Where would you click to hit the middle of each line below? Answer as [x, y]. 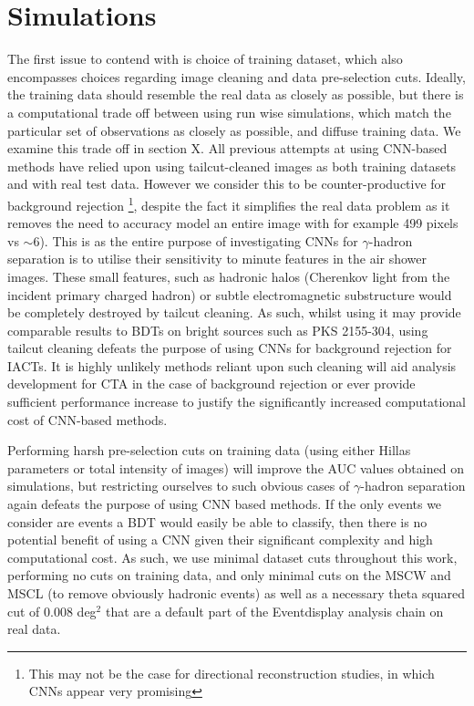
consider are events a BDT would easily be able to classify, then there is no [217, 521]
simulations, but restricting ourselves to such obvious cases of [179, 486]
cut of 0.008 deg [52, 611]
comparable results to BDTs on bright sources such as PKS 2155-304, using [218, 330]
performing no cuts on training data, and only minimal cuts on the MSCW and [229, 575]
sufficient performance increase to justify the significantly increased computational [237, 402]
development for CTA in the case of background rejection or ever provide [211, 384]
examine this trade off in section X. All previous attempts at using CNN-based [227, 148]
